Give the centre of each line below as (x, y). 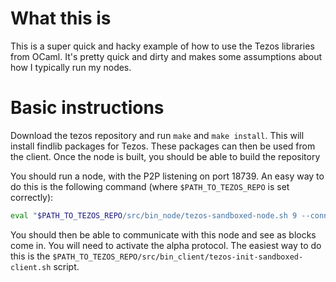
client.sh (31, 267)
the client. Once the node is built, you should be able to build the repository (165, 156)
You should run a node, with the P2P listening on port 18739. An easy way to (167, 176)
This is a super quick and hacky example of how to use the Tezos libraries (162, 46)
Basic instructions (87, 108)
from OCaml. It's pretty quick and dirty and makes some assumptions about (166, 56)
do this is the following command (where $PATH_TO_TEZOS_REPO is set (150, 186)
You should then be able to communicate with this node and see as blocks (163, 234)
